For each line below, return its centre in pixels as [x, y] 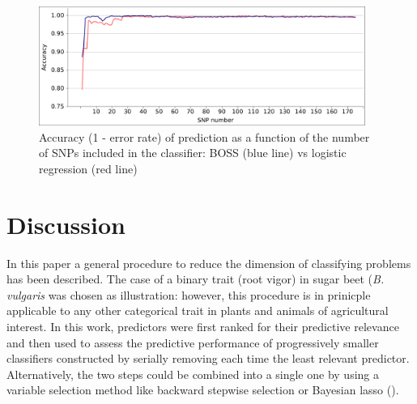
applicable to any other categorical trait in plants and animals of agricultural [198, 310]
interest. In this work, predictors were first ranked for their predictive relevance [203, 326]
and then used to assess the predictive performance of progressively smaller [193, 342]
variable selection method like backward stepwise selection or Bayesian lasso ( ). [203, 390]
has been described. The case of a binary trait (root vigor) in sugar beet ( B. [196, 279]
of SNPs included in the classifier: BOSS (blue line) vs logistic [193, 153]
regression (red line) [88, 168]
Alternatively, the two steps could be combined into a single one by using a [193, 374]
